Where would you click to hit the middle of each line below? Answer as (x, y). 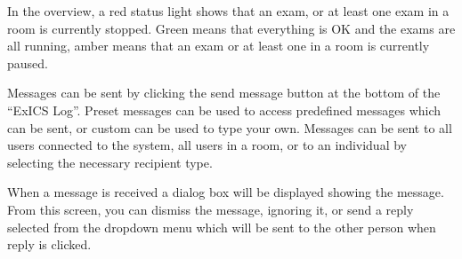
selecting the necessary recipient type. (110, 162)
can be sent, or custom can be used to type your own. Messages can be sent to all (230, 127)
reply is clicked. (49, 244)
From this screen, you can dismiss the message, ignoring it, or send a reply (211, 209)
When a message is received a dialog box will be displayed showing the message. (226, 192)
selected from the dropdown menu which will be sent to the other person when (222, 227)
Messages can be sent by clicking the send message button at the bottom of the (224, 93)
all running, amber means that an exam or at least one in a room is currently (219, 46)
